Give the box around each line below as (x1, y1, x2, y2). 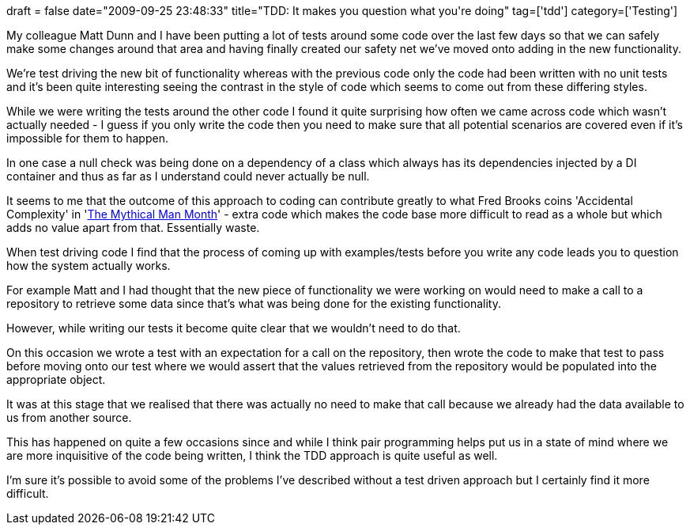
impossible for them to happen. (6, 131, 168, 145)
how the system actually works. (6, 259, 171, 272)
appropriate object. (6, 373, 106, 386)
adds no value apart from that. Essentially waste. (6, 221, 260, 234)
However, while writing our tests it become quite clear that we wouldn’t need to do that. (6, 321, 461, 335)
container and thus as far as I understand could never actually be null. (6, 169, 370, 183)
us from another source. (6, 411, 132, 424)
